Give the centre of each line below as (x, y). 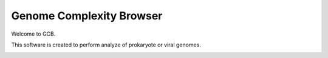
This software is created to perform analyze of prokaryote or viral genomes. (106, 45)
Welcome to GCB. (33, 34)
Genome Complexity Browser (87, 16)
